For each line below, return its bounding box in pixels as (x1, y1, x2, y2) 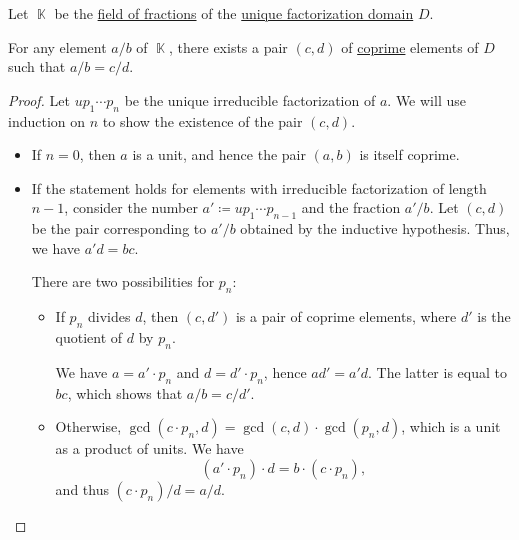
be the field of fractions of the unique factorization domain (54, 3, 414, 23)
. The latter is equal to (368, 361, 507, 382)
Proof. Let (8, 89, 70, 110)
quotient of (55, 326, 123, 347)
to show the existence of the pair (102, 110, 303, 131)
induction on (8, 110, 86, 131)
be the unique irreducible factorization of (124, 89, 376, 110)
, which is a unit (401, 416, 501, 437)
